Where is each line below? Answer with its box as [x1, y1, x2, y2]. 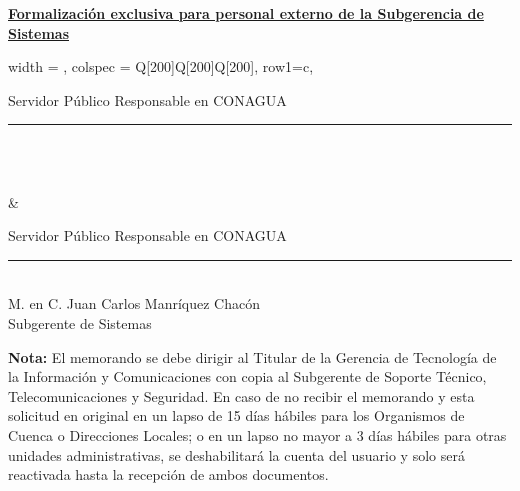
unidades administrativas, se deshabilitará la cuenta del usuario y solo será [8, 444, 465, 465]
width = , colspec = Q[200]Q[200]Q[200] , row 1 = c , [8, 56, 314, 77]
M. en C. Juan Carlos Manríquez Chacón [8, 293, 260, 314]
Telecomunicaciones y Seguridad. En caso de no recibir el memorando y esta [8, 385, 475, 406]
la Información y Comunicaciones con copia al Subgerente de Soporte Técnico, [8, 366, 487, 387]
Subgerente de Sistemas [8, 312, 152, 333]
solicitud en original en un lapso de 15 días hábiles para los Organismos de [8, 405, 465, 426]
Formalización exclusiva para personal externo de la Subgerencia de [8, 3, 484, 23]
